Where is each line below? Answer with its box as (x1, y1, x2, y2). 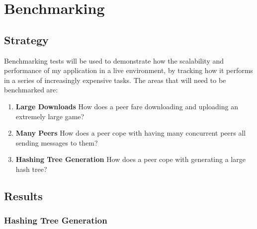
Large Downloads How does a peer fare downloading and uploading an (15, 101, 238, 111)
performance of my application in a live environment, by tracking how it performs (4, 65, 253, 76)
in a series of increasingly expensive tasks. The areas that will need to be (4, 75, 226, 85)
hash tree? (15, 163, 47, 174)
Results (4, 188, 43, 203)
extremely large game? (15, 111, 85, 121)
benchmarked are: (4, 84, 58, 95)
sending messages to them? (15, 137, 98, 148)
